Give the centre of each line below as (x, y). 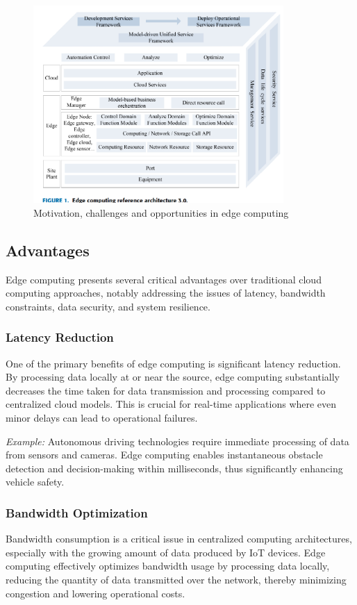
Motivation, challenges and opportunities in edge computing (161, 212)
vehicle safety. (35, 482)
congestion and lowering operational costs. (96, 593)
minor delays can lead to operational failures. (102, 417)
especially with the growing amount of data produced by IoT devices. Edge (166, 552)
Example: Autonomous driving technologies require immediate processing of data (177, 441)
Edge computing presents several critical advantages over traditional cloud (164, 279)
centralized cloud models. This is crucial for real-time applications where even (171, 404)
